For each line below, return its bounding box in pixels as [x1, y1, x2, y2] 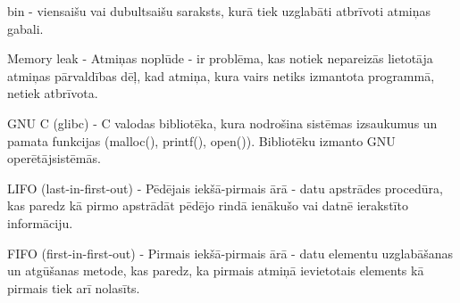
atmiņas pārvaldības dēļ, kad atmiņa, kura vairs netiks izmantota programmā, [7, 66, 435, 85]
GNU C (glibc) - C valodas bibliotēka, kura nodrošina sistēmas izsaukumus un [7, 113, 438, 132]
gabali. [7, 19, 44, 37]
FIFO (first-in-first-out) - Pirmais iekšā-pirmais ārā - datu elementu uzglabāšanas [7, 243, 454, 262]
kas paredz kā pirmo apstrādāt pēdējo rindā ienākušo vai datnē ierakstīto [7, 196, 408, 215]
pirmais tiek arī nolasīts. [7, 278, 140, 297]
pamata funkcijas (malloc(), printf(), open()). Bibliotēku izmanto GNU [7, 131, 396, 150]
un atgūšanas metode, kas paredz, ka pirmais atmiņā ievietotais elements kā [7, 261, 424, 280]
